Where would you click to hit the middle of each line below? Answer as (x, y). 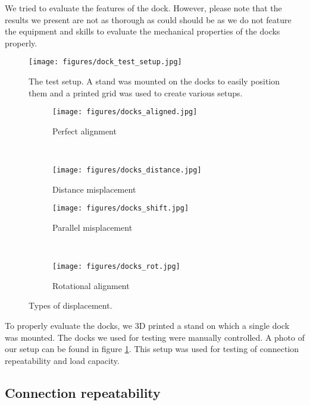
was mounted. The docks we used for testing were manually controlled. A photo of (155, 337)
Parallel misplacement (93, 227)
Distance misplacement (94, 189)
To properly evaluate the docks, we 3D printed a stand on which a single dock (147, 325)
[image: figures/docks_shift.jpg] (121, 208)
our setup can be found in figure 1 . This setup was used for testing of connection (152, 349)
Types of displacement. (71, 305)
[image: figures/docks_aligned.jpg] (125, 112)
